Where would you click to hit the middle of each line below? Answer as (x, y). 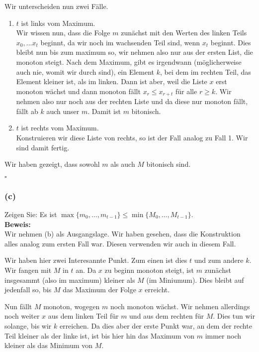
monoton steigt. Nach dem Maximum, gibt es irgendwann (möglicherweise (129, 61)
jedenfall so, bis (28, 290)
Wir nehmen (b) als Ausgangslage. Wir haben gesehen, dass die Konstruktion (123, 234)
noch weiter (22, 316)
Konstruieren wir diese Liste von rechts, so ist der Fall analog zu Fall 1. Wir (132, 137)
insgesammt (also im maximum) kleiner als (70, 280)
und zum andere (219, 260)
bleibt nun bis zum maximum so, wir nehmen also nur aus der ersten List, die (134, 52)
